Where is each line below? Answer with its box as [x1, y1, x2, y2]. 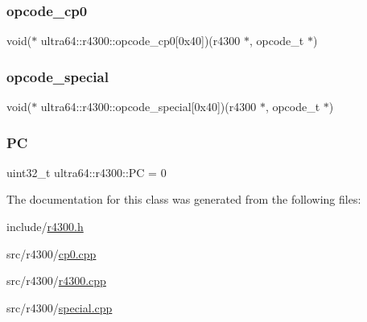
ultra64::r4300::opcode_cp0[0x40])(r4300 [40, 32, 241, 49]
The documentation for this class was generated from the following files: [6, 191, 361, 208]
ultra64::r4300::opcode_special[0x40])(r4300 [40, 98, 257, 115]
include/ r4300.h [6, 218, 84, 235]
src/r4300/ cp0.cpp [6, 245, 97, 262]
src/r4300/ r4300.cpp [6, 272, 106, 289]
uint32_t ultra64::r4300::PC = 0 [6, 163, 167, 180]
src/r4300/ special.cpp [6, 299, 113, 316]
